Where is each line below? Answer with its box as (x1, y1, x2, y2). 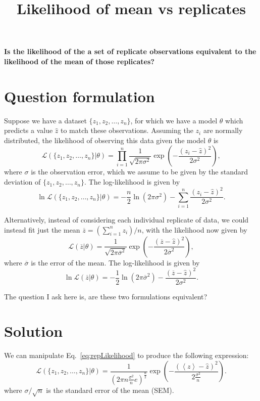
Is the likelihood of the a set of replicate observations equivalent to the (4, 46, 256, 57)
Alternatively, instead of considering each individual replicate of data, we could (4, 214, 249, 225)
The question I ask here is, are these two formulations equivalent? (4, 291, 207, 301)
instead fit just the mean (4, 224, 80, 235)
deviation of (4, 176, 41, 187)
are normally (203, 125, 243, 136)
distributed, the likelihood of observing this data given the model (4, 135, 205, 145)
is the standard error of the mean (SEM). (46, 384, 174, 395)
